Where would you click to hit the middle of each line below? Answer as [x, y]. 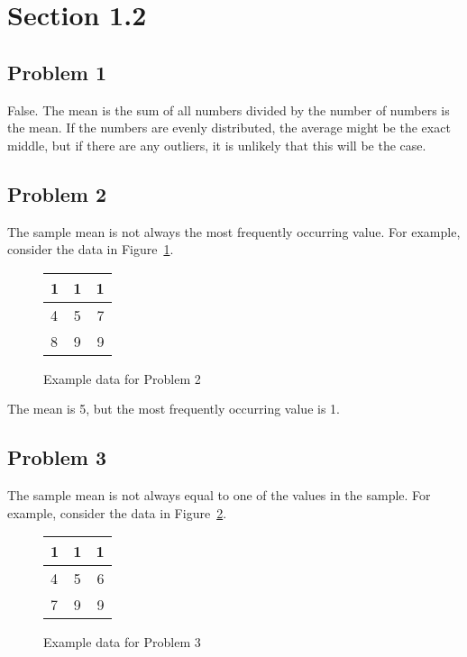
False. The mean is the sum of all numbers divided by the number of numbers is [229, 109]
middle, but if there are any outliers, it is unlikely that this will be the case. [217, 145]
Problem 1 [57, 72]
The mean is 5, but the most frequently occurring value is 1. [174, 409]
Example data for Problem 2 [122, 378]
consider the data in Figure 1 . [91, 249]
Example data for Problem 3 [122, 642]
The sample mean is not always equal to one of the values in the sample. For [219, 495]
